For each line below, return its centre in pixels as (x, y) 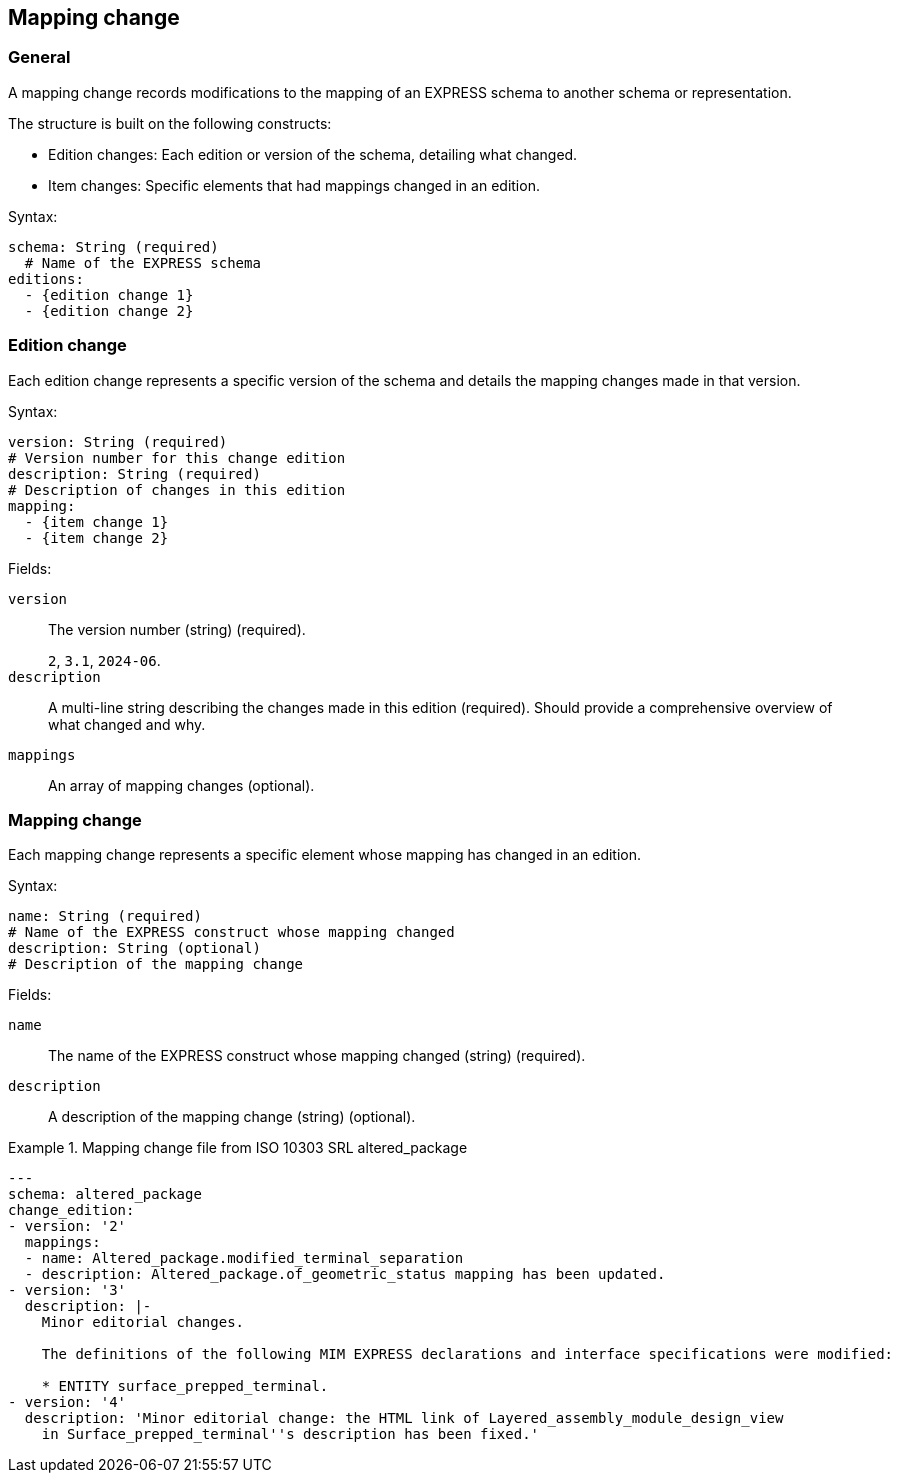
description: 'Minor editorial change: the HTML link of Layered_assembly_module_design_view (404, 1418)
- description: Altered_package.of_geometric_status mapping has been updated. (345, 1274)
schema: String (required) (113, 246)
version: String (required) (118, 441)
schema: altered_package (105, 1194)
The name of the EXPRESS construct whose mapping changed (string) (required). (317, 1056)
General (39, 57)
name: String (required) (105, 916)
